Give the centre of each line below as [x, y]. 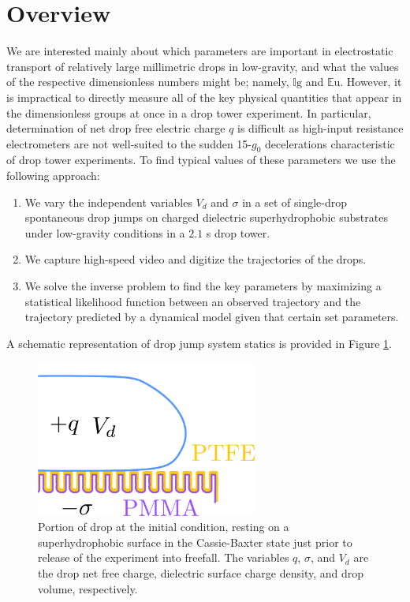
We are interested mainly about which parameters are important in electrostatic [200, 51]
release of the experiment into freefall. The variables [164, 557]
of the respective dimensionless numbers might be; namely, [148, 82]
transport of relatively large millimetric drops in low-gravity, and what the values [203, 66]
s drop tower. [238, 232]
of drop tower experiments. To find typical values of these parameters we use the [201, 160]
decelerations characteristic [330, 143]
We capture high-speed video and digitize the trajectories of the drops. [196, 259]
